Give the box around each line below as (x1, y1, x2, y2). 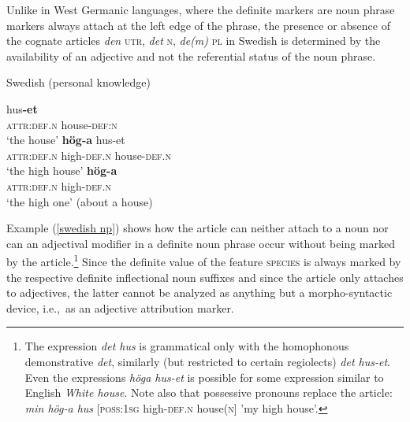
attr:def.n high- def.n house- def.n (6, 146, 171, 163)
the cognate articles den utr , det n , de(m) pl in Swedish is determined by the (6, 32, 381, 49)
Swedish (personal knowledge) (6, 74, 151, 91)
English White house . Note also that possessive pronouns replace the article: (24, 384, 393, 401)
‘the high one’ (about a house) (6, 193, 153, 209)
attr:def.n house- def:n (6, 116, 117, 132)
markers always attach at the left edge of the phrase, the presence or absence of (6, 17, 391, 33)
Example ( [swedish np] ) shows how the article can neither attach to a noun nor (6, 220, 389, 236)
